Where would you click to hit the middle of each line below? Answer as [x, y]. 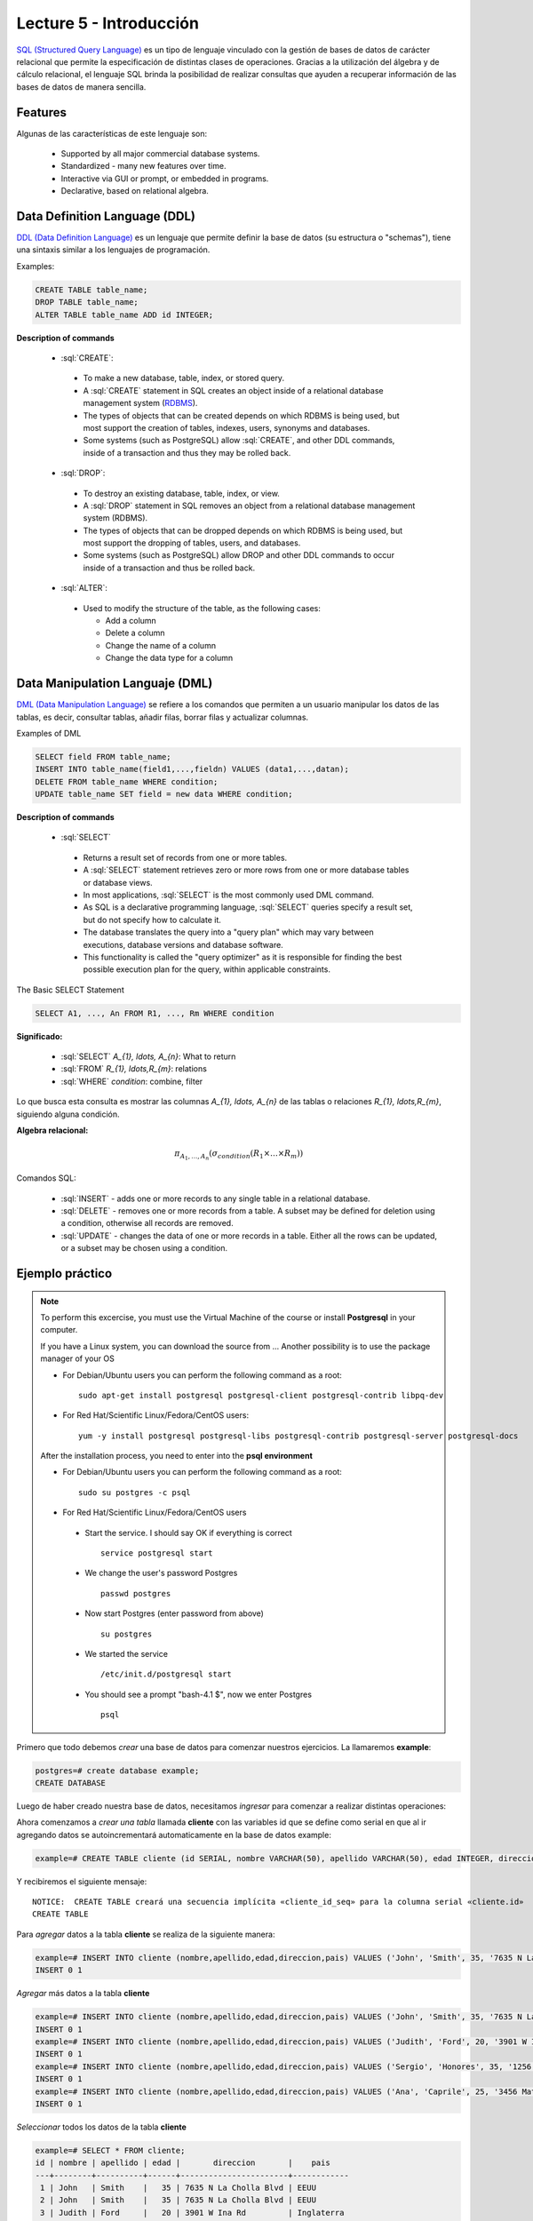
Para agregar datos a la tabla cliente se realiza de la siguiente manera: [146, 1934]
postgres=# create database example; [117, 1771]
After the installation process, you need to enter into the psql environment [176, 1456]
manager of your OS [77, 1358]
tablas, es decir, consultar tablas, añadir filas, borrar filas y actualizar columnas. [163, 717]
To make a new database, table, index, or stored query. [183, 378]
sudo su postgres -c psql [135, 1492]
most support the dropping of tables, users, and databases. [192, 543]
